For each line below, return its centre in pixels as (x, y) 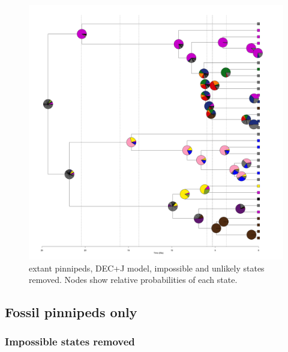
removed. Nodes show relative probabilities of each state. (133, 280)
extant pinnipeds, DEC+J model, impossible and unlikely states (147, 268)
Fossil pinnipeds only (71, 312)
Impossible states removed (70, 341)
